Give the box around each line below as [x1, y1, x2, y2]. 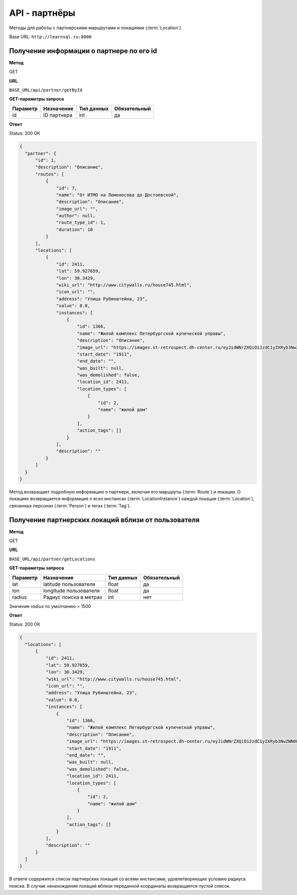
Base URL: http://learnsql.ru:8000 [9, 34, 92, 40]
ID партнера [43, 111, 73, 118]
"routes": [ [35, 171, 64, 177]
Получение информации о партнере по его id [9, 47, 157, 55]
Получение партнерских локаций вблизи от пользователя [9, 515, 200, 524]
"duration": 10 [56, 227, 93, 232]
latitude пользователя [43, 581, 96, 588]
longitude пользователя [43, 587, 100, 594]
